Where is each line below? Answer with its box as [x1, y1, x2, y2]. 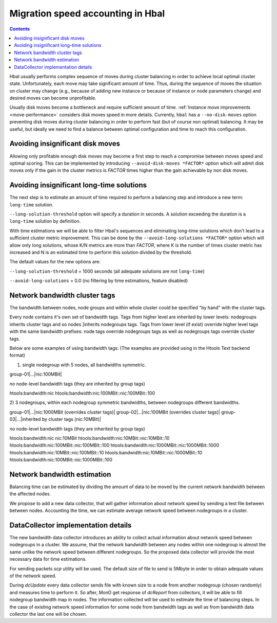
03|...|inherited [9, 416, 41, 422]
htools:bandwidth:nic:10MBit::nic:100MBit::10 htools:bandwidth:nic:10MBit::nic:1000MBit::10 [9, 449, 203, 455]
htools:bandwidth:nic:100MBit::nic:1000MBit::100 [9, 457, 113, 463]
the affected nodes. [9, 491, 51, 497]
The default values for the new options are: [9, 259, 101, 265]
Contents [9, 26, 30, 32]
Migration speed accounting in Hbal [9, 8, 165, 19]
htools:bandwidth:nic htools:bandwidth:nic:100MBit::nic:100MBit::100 [9, 390, 155, 396]
